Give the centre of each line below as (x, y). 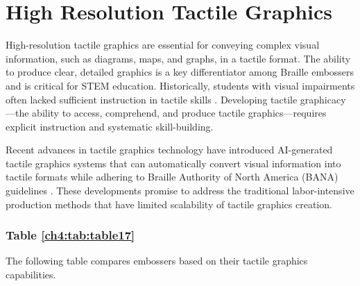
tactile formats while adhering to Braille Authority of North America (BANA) (172, 177)
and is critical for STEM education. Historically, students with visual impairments (180, 85)
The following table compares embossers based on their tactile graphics (157, 261)
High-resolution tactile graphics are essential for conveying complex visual (163, 45)
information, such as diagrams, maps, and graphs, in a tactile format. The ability (178, 58)
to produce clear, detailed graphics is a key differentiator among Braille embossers (180, 72)
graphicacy (323, 99)
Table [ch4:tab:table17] (70, 235)
